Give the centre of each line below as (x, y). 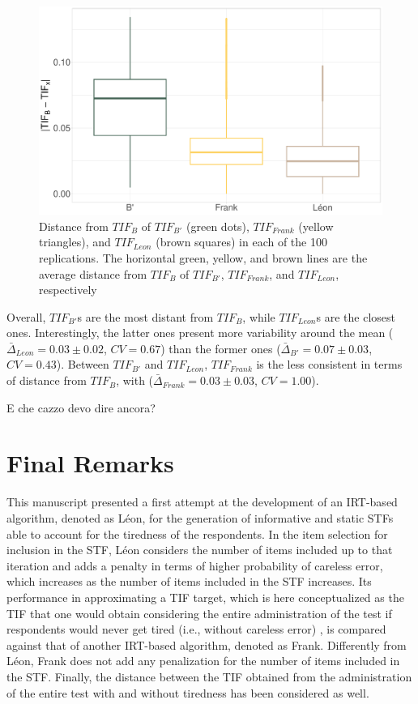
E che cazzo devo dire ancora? (81, 407)
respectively (68, 290)
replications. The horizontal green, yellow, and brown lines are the (203, 257)
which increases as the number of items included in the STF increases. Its (189, 581)
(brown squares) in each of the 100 (241, 242)
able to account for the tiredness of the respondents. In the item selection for (197, 533)
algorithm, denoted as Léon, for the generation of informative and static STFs (200, 517)
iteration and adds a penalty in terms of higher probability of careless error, (195, 565)
